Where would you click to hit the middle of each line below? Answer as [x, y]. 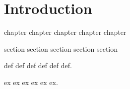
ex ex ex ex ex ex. [31, 82]
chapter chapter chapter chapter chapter [65, 32]
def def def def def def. [38, 65]
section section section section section [61, 48]
